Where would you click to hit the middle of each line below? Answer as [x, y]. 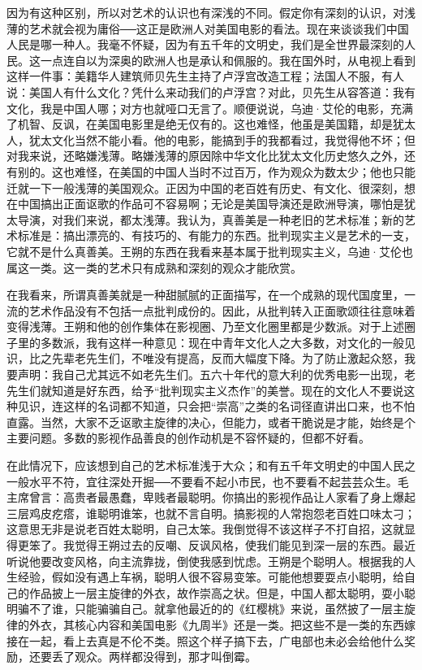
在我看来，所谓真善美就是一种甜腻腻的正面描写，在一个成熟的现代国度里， [205, 295]
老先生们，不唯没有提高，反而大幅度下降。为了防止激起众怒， [239, 358]
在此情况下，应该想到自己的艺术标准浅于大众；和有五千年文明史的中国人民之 [211, 466]
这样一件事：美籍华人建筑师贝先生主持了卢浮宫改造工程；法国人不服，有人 [205, 76]
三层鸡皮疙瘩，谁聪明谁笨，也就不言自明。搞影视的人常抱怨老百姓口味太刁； [211, 513]
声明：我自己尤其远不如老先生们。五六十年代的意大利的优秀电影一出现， [211, 374]
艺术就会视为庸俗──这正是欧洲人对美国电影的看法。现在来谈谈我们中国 [219, 28]
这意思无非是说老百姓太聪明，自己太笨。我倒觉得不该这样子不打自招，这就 [205, 529]
